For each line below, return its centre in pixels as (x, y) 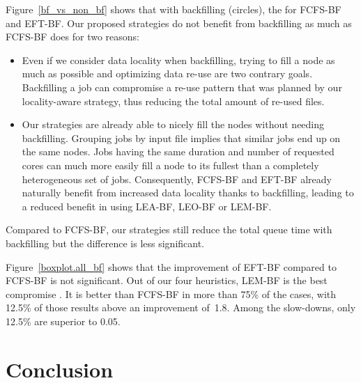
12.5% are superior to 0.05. (63, 321)
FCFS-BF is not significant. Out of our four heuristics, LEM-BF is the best (167, 280)
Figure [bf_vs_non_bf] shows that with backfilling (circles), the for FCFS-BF (174, 9)
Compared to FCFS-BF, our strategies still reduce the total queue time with (169, 229)
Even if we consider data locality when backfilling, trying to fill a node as (178, 60)
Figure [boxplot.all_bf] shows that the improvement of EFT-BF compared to (171, 266)
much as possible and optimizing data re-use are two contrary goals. (167, 73)
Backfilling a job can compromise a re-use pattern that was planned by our (182, 87)
